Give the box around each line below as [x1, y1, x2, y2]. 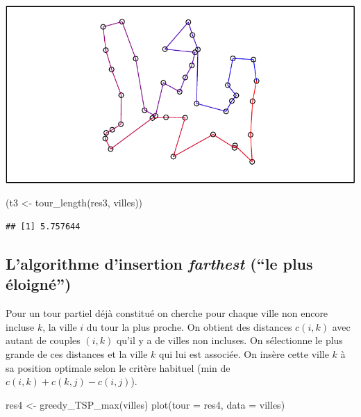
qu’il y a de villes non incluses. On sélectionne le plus [116, 333, 343, 347]
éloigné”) [6, 273, 72, 295]
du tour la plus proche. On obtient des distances [86, 319, 292, 334]
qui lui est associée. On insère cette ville [159, 346, 329, 361]
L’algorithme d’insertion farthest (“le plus [6, 252, 313, 274]
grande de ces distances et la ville [6, 346, 148, 361]
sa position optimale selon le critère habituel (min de [6, 360, 230, 375]
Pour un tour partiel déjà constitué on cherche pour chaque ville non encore [6, 306, 328, 320]
